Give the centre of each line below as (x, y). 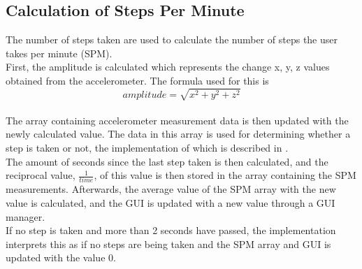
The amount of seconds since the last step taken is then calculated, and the (167, 161)
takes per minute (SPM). (59, 53)
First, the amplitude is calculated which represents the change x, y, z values (168, 67)
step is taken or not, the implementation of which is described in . (147, 147)
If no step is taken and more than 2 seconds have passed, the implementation (171, 230)
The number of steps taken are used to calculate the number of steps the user (172, 39)
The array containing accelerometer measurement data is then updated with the (177, 120)
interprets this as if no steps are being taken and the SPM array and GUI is (168, 243)
